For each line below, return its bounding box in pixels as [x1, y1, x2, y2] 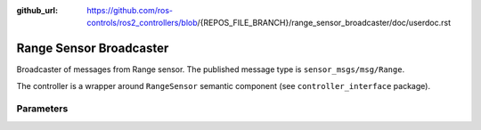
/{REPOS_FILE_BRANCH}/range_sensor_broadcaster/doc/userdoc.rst [197, 18, 452, 28]
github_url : [16, 5, 58, 15]
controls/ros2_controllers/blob [86, 18, 198, 28]
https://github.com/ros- [86, 5, 174, 15]
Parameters [16, 102, 69, 115]
